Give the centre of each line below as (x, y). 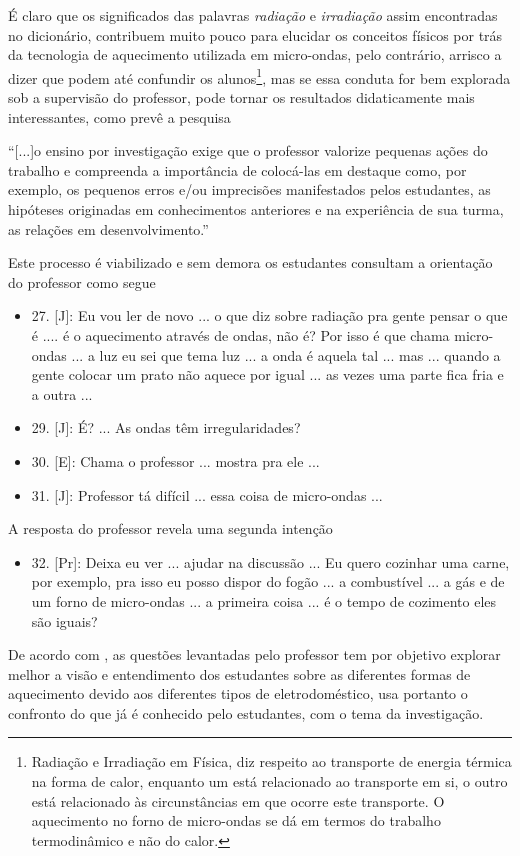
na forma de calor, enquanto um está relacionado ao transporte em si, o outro (269, 781)
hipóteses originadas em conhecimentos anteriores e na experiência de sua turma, (256, 209)
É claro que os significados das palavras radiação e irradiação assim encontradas (253, 15)
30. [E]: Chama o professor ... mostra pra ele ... (175, 460)
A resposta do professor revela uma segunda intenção (170, 528)
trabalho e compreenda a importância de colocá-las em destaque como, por (237, 169)
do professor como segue (82, 281)
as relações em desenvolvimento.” (108, 228)
